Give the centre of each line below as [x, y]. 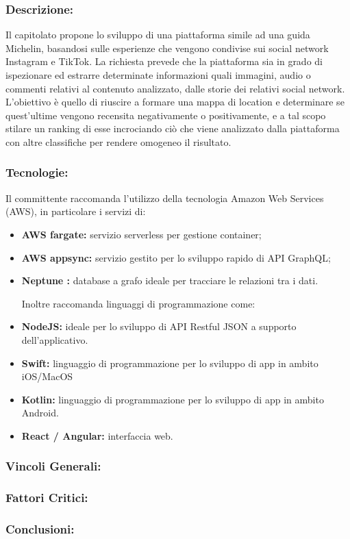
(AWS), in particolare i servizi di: [76, 211]
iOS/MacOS [47, 376]
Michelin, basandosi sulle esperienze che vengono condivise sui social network [167, 48]
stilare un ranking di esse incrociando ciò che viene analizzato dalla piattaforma [173, 128]
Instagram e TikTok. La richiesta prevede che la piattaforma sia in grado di [164, 61]
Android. [40, 413]
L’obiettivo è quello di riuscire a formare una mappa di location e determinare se [175, 102]
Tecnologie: [37, 172]
